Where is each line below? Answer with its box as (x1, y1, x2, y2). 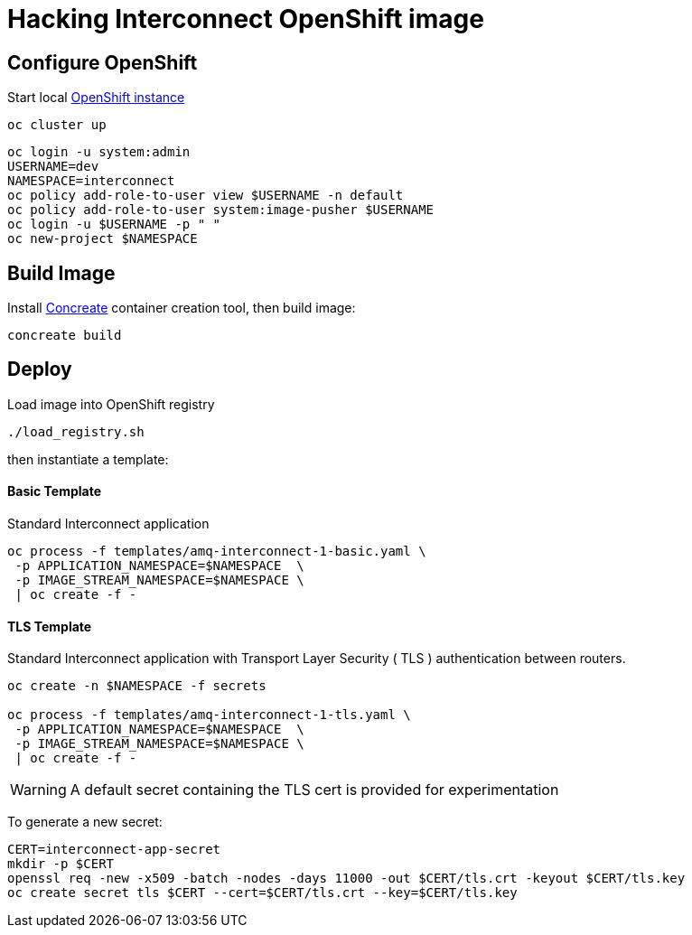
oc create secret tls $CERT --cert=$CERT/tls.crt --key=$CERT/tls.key (7, 885, 518, 901)
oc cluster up (7, 117, 107, 133)
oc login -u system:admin (7, 145, 191, 160)
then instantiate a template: (7, 451, 169, 467)
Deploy (7, 358, 72, 381)
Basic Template (7, 483, 102, 500)
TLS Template (7, 618, 92, 634)
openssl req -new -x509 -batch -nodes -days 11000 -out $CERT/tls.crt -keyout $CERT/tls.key (7, 871, 686, 886)
